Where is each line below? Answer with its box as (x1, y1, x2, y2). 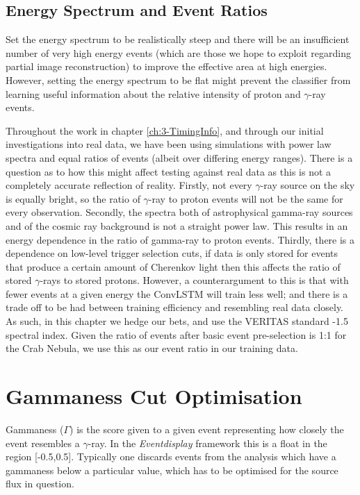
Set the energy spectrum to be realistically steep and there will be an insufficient (6, 32, 350, 47)
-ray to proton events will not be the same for (148, 191, 343, 205)
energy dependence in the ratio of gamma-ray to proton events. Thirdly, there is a (6, 232, 355, 246)
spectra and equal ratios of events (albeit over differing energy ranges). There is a (6, 150, 353, 165)
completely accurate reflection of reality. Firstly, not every (6, 178, 252, 192)
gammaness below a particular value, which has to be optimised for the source (6, 462, 338, 477)
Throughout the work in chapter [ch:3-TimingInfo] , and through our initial (6, 123, 324, 137)
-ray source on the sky (260, 178, 355, 192)
